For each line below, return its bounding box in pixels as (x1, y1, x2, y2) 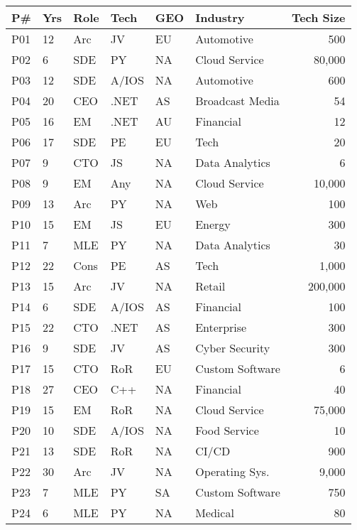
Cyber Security (195, 340, 270, 356)
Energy (195, 216, 231, 232)
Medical (195, 504, 234, 521)
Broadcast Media (195, 92, 280, 109)
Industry (195, 9, 245, 26)
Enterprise (195, 319, 247, 335)
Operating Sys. (195, 463, 270, 480)
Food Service (195, 422, 259, 438)
